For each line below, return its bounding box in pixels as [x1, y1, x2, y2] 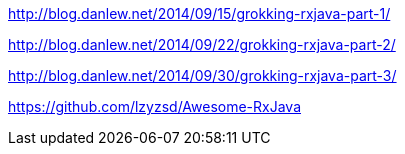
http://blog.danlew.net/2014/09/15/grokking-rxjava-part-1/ [8, 5, 391, 22]
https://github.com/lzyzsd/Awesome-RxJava [8, 98, 302, 115]
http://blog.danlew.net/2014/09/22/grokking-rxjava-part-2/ [8, 36, 396, 53]
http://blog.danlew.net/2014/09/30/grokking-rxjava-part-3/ [8, 67, 397, 84]
